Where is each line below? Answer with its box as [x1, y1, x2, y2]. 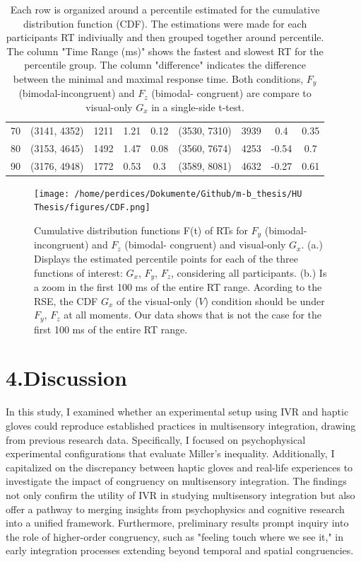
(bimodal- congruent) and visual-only [124, 237, 286, 252]
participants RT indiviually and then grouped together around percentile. [6, 30, 324, 45]
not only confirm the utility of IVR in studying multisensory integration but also [6, 487, 355, 502]
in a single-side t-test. [151, 100, 244, 115]
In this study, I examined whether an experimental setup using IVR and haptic [6, 404, 349, 419]
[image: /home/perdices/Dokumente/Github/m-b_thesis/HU [34, 188, 302, 199]
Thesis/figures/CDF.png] [34, 202, 150, 213]
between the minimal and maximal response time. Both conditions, [13, 71, 304, 86]
